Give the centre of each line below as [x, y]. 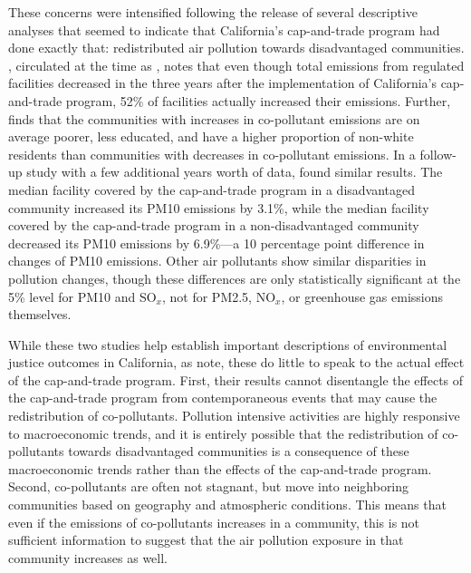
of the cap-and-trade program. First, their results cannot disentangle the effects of [236, 379]
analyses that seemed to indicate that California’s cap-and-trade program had [224, 29]
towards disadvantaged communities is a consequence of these [239, 451]
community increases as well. [88, 557]
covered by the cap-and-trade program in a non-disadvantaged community [214, 225]
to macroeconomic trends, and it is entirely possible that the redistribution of [223, 433]
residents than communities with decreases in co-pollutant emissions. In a [212, 154]
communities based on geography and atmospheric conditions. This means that [227, 505]
